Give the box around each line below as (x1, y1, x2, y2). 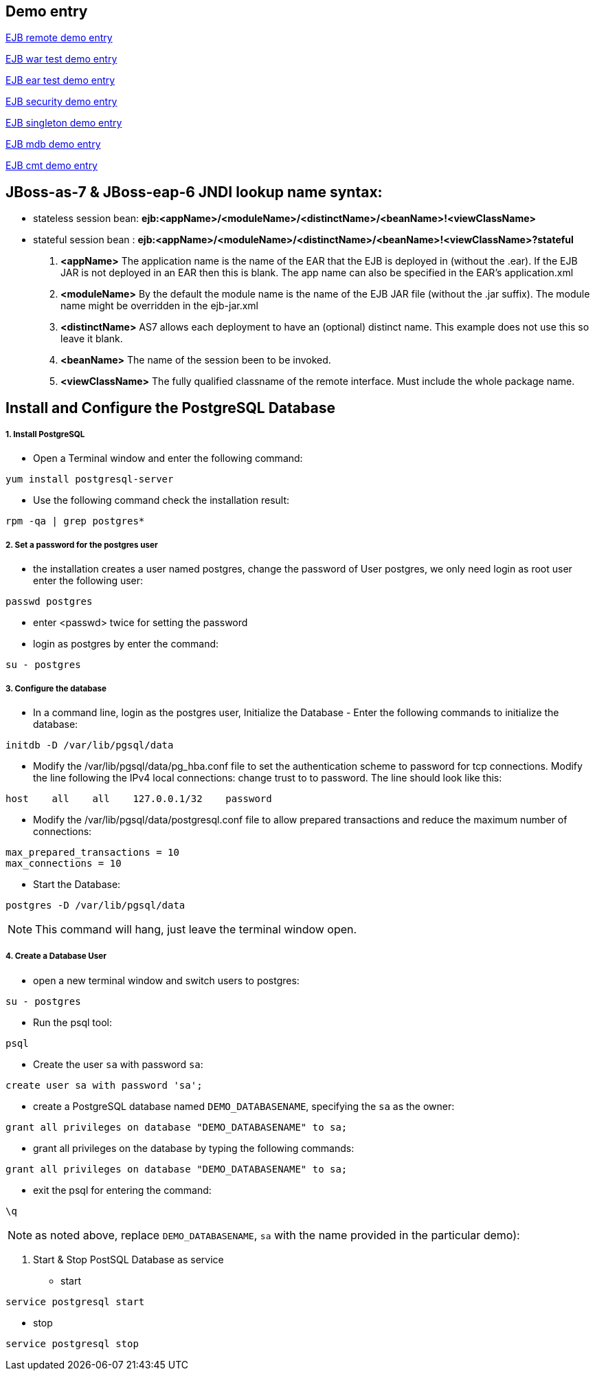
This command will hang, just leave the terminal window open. (35, 922, 357, 937)
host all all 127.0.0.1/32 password (5, 793, 272, 805)
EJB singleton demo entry (5, 117, 122, 129)
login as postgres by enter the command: (33, 638, 219, 650)
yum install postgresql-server (5, 474, 174, 485)
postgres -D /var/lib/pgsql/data (5, 900, 186, 911)
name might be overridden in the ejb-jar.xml (60, 300, 258, 312)
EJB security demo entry (5, 96, 117, 108)
